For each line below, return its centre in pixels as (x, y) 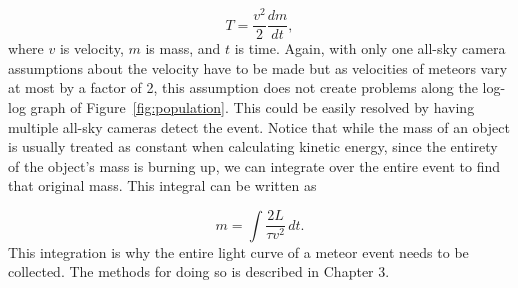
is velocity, (91, 48)
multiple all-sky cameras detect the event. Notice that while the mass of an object (259, 126)
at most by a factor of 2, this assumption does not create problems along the (243, 87)
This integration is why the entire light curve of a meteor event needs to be (238, 251)
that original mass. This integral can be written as (162, 185)
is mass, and (183, 48)
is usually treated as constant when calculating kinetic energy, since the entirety (253, 146)
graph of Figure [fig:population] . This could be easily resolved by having (252, 106)
